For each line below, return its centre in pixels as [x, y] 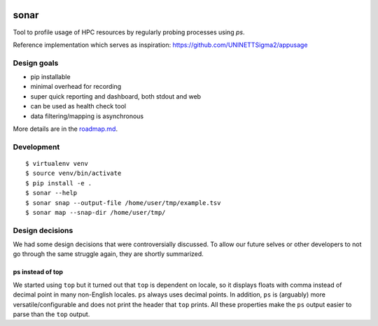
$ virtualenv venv [57, 163]
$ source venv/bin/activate [73, 173]
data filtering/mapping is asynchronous [87, 116]
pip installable [50, 77]
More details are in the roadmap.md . [65, 129]
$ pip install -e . [59, 183]
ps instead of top [38, 272]
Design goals [36, 63]
